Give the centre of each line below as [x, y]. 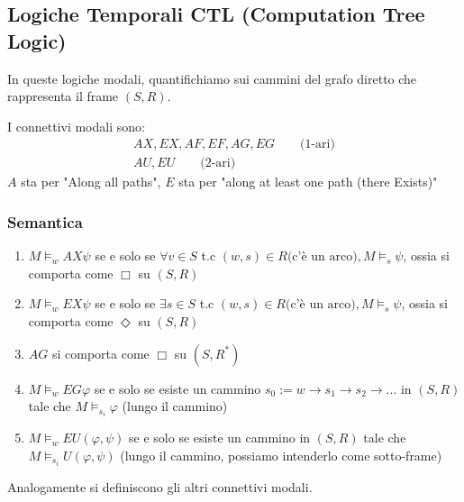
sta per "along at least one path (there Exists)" [308, 182]
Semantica [45, 221]
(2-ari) [218, 164]
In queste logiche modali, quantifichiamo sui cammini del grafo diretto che [212, 78]
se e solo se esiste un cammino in [220, 438]
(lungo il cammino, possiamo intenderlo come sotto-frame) [281, 455]
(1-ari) [318, 145]
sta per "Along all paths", [91, 182]
